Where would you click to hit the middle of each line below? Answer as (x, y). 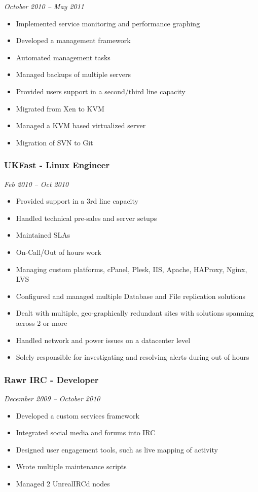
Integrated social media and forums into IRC (86, 432)
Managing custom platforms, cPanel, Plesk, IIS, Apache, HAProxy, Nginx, (132, 269)
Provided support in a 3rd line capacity (77, 201)
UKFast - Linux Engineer (57, 165)
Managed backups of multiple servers (73, 74)
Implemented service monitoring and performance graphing (108, 23)
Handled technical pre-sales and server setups (86, 218)
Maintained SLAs (43, 235)
